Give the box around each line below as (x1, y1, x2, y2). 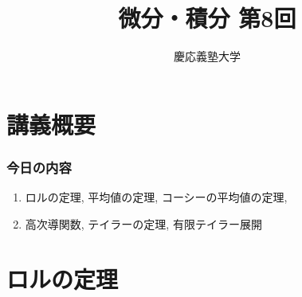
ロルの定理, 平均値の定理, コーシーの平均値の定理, (25, 189, 288, 205)
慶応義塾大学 (174, 48, 241, 64)
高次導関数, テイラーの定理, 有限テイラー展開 (25, 215, 262, 232)
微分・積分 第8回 (118, 2, 296, 34)
